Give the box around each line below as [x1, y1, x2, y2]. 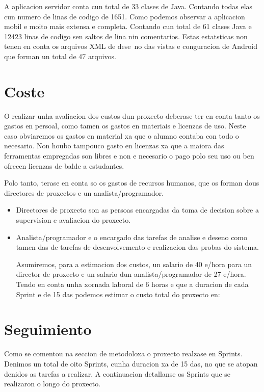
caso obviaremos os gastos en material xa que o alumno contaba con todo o [4, 130, 239, 141]
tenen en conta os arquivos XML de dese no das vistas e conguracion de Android [4, 41, 257, 51]
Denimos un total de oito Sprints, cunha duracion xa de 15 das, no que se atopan [4, 358, 258, 369]
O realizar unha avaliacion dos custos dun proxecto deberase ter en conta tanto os [4, 110, 260, 121]
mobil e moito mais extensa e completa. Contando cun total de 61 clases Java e [4, 21, 252, 32]
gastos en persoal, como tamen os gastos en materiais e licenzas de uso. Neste [4, 120, 246, 131]
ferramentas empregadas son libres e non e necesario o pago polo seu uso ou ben [4, 150, 254, 161]
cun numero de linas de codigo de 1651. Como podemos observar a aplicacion [4, 11, 245, 21]
